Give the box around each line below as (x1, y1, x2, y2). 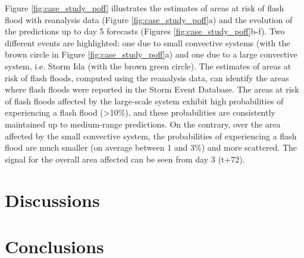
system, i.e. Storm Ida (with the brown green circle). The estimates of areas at (5, 59, 292, 72)
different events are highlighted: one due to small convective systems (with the (5, 36, 290, 49)
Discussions (5, 187, 100, 212)
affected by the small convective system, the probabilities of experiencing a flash (5, 129, 297, 142)
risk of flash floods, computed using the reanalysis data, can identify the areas (5, 71, 289, 84)
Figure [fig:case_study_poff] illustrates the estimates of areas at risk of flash (5, 2, 284, 14)
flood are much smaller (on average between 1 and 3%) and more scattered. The (5, 141, 297, 154)
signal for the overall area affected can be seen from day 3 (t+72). (5, 152, 245, 165)
